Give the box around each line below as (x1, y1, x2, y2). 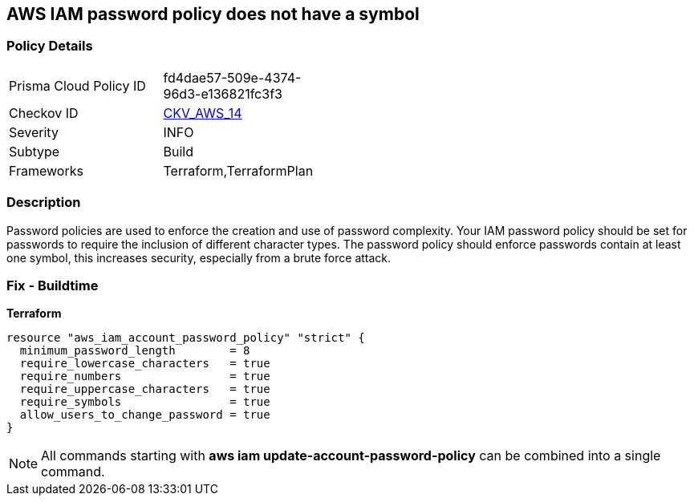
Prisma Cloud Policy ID (9, 77, 146, 94)
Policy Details (6, 38, 93, 55)
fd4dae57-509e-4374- (163, 69, 302, 86)
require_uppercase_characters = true (19, 383, 270, 396)
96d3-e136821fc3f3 (163, 85, 282, 102)
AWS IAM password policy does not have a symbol (6, 4, 420, 24)
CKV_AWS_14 (163, 104, 242, 121)
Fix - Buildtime (6, 277, 99, 294)
